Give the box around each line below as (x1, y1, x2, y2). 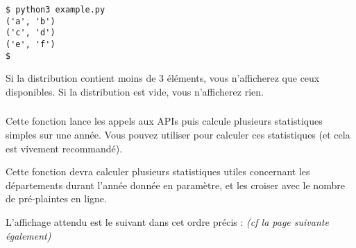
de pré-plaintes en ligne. (6, 191, 107, 206)
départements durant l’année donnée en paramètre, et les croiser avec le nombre (6, 177, 345, 192)
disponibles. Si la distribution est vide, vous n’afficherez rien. (6, 84, 264, 98)
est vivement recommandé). (6, 141, 123, 155)
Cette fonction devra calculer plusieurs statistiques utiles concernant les (6, 164, 310, 179)
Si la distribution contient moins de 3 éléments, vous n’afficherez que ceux (6, 71, 320, 85)
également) (6, 228, 51, 242)
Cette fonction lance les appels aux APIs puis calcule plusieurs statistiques (6, 114, 323, 128)
